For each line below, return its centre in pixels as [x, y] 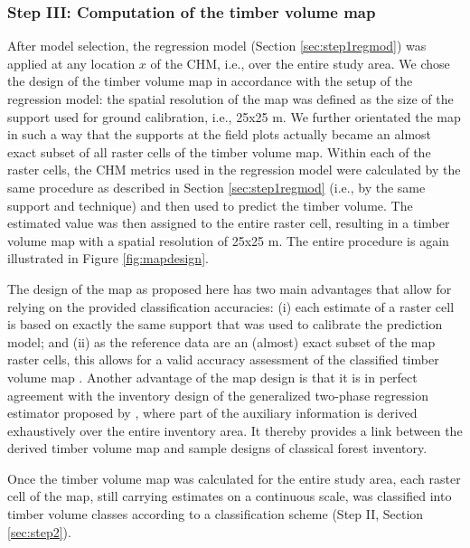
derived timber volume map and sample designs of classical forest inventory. [217, 448]
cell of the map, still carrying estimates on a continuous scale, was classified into [230, 496]
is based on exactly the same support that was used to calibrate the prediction [225, 324]
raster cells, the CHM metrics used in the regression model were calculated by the [234, 170]
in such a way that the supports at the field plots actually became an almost [220, 134]
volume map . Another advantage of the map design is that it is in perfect [212, 377]
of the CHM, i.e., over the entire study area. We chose [300, 63]
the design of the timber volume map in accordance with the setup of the [210, 81]
